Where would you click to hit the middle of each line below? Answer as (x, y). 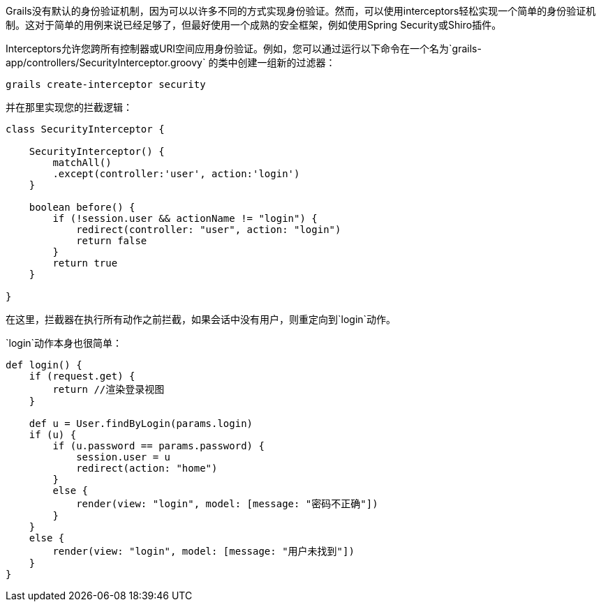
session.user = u (124, 457)
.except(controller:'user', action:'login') (176, 174)
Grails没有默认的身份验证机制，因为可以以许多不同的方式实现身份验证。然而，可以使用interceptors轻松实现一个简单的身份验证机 (301, 11)
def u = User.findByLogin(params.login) (141, 424)
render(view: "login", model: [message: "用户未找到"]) (203, 551)
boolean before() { (82, 207)
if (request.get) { (82, 376)
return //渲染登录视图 (109, 389)
